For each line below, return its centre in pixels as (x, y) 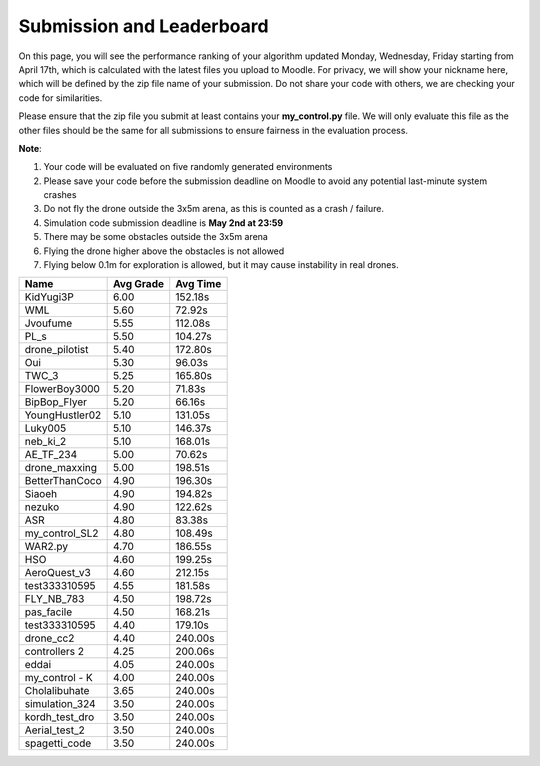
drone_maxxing (61, 468)
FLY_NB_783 (54, 599)
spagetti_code (58, 743)
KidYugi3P (49, 297)
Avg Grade (139, 284)
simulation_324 (60, 704)
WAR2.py (46, 547)
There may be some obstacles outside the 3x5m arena (156, 237)
